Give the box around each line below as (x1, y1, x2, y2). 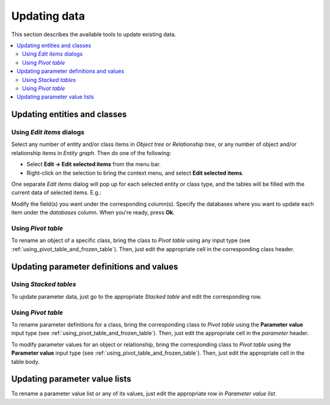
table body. (11, 358, 40, 365)
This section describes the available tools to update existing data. (11, 31, 177, 38)
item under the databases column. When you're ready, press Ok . (11, 209, 175, 216)
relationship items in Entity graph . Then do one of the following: (11, 149, 171, 156)
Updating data (11, 9, 86, 23)
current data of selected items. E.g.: (11, 189, 102, 196)
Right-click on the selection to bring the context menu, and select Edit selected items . (26, 169, 244, 176)
